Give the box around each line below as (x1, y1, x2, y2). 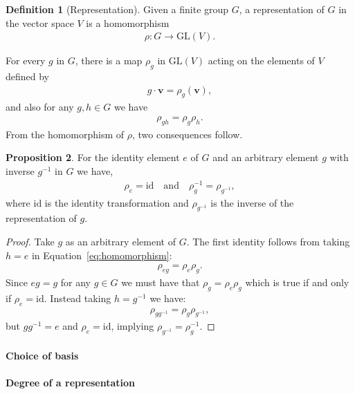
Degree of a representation (6, 375, 136, 389)
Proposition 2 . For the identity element (6, 150, 180, 165)
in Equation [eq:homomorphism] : (31, 247, 172, 262)
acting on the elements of (208, 53, 315, 68)
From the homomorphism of (6, 126, 125, 141)
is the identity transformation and (44, 195, 189, 209)
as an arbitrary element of (65, 234, 176, 248)
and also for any (6, 100, 74, 114)
